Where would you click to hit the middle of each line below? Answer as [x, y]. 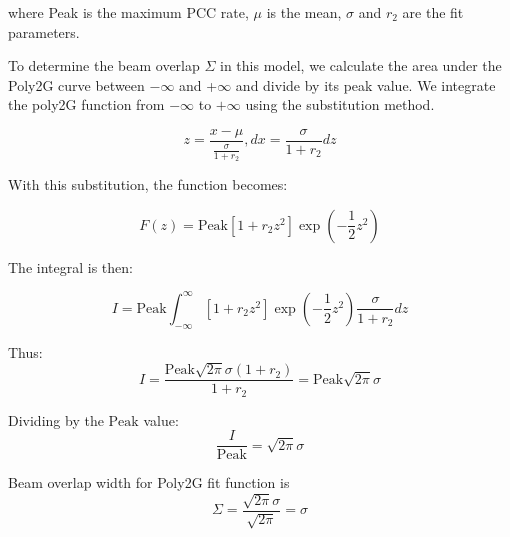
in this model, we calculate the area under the [361, 65]
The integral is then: [70, 266]
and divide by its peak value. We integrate [365, 84]
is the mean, [304, 12]
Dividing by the [56, 419]
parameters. [44, 31]
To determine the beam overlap [104, 65]
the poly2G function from [86, 104]
